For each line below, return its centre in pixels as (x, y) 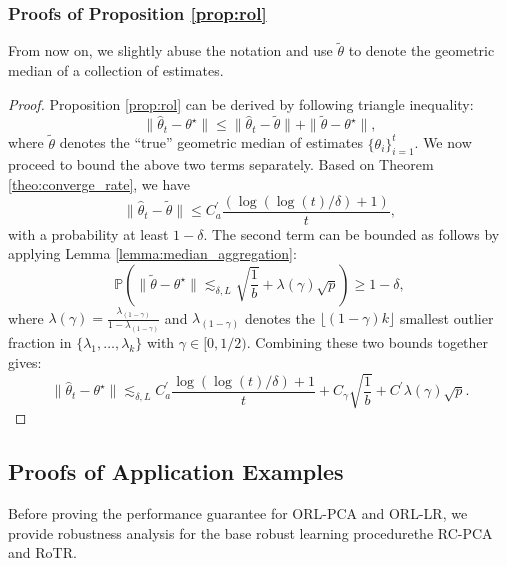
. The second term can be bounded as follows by (351, 233)
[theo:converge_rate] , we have (99, 184)
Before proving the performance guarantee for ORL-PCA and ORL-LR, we (238, 512)
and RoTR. (42, 552)
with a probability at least (88, 233)
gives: (25, 362)
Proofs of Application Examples (176, 471)
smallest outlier (446, 317)
